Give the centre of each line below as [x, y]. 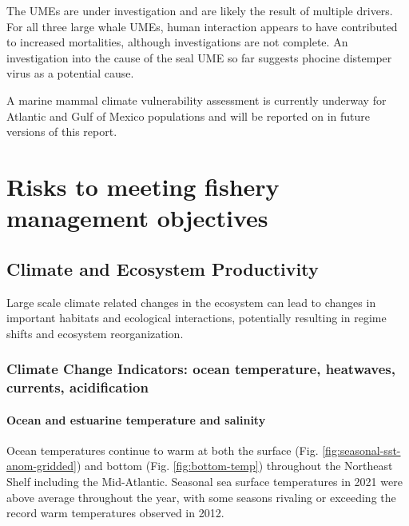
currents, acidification [77, 387]
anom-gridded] [42, 466]
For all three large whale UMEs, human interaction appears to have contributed [202, 26]
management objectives [137, 218]
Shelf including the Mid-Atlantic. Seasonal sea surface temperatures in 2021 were [204, 482]
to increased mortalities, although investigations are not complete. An [177, 42]
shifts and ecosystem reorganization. [95, 333]
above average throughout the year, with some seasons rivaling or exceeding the [201, 497]
